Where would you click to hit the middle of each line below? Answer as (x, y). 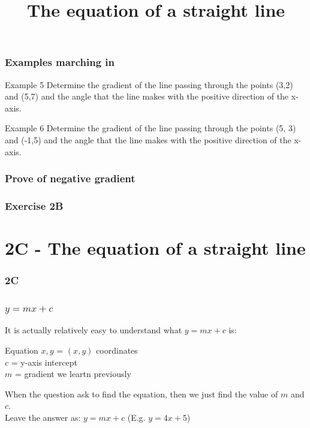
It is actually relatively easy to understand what (94, 330)
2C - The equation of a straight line (155, 248)
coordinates (117, 350)
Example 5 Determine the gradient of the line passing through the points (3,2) (149, 84)
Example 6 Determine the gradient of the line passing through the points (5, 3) (151, 128)
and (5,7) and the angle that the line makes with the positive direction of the (147, 96)
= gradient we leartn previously (73, 374)
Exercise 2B (34, 206)
